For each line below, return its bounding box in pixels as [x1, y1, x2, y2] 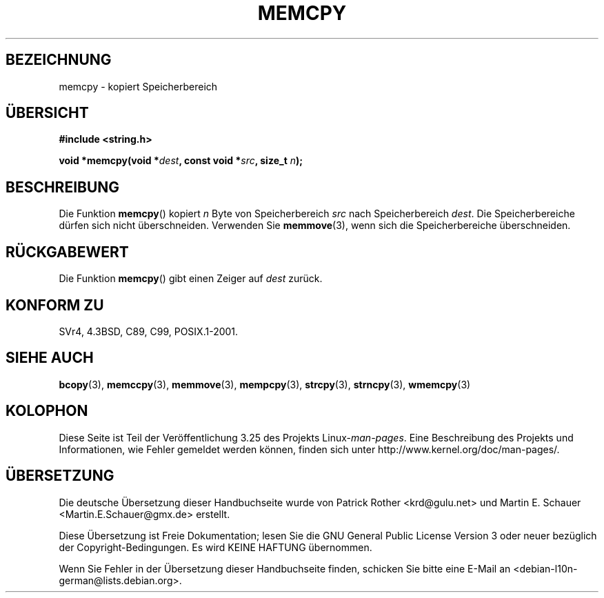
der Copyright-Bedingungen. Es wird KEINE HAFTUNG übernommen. [59, 541, 372, 553]
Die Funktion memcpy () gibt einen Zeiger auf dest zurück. [59, 272, 323, 285]
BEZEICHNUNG [6, 51, 112, 69]
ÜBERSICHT [6, 104, 89, 122]
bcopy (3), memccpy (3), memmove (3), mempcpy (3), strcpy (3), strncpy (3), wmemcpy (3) [59, 378, 471, 390]
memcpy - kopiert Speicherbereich [59, 80, 218, 92]
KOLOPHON [6, 402, 88, 420]
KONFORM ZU [6, 296, 104, 314]
